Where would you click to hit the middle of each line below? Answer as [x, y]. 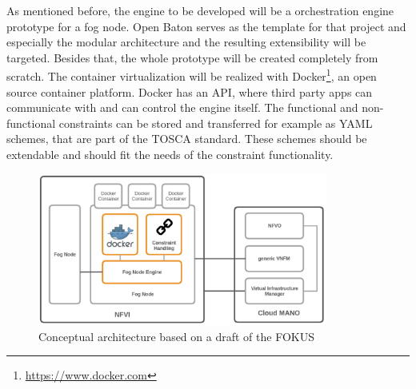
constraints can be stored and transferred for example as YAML [216, 123]
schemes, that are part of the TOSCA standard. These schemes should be [187, 139]
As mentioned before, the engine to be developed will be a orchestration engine [200, 10]
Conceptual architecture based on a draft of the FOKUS [176, 336]
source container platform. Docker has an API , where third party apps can [190, 91]
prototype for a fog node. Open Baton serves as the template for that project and [206, 26]
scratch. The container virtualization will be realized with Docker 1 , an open [192, 75]
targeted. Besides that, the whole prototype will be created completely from [192, 57]
